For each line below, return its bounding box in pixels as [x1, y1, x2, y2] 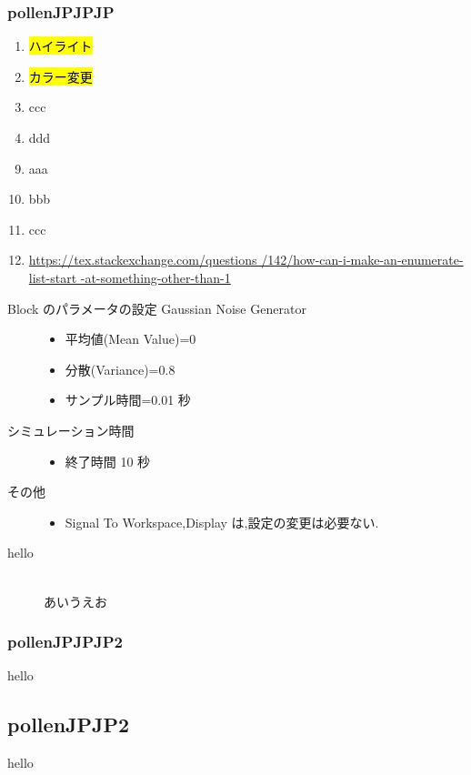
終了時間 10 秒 [65, 451, 151, 470]
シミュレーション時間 [7, 420, 135, 439]
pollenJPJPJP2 [7, 630, 124, 653]
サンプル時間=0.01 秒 [65, 390, 191, 409]
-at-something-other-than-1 [80, 267, 231, 287]
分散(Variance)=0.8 [65, 359, 175, 378]
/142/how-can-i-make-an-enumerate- [261, 250, 464, 269]
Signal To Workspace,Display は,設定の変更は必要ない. [65, 512, 379, 531]
